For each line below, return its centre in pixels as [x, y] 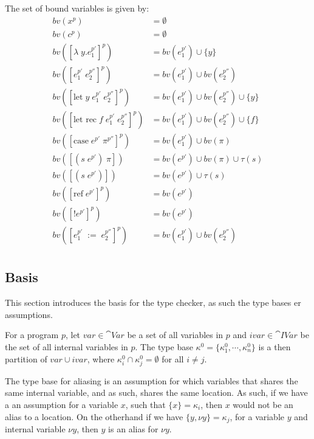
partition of [26, 358]
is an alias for [133, 428]
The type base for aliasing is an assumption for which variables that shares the [152, 380]
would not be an [263, 404]
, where [101, 358]
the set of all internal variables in [67, 346]
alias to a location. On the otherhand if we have [94, 416]
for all [173, 358]
